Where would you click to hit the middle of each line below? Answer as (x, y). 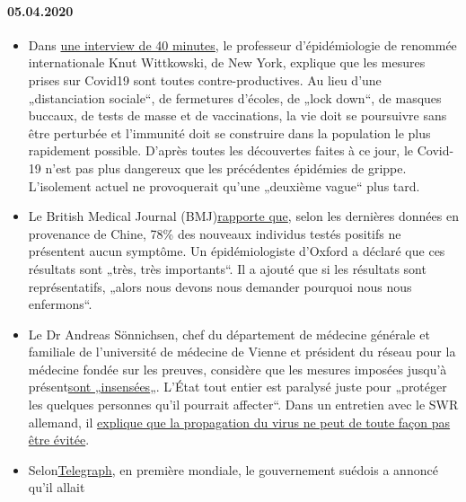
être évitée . (59, 440)
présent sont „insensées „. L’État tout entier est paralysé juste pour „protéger (237, 387)
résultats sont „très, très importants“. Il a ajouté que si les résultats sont (227, 268)
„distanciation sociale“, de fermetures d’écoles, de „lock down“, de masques (235, 97)
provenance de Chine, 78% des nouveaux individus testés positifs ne (215, 233)
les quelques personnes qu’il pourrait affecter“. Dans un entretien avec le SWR (243, 405)
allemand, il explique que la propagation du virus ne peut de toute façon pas (239, 422)
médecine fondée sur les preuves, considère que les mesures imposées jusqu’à (237, 369)
